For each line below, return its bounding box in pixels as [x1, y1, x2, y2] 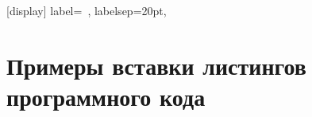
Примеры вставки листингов [6, 49, 306, 81]
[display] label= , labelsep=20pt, [6, 2, 167, 18]
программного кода [6, 80, 206, 112]
